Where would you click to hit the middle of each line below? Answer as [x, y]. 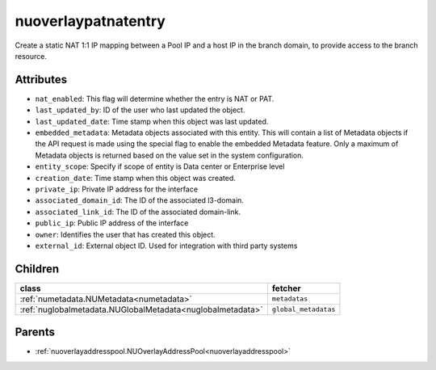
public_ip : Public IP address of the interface [112, 223]
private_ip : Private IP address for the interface [116, 189]
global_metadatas [304, 310]
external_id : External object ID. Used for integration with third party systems [166, 246]
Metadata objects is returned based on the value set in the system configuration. [170, 155]
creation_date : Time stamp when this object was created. [135, 178]
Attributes [41, 80]
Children [37, 269]
